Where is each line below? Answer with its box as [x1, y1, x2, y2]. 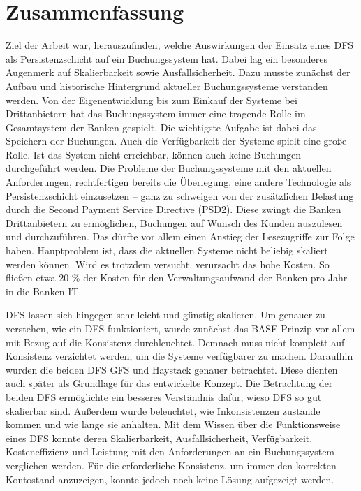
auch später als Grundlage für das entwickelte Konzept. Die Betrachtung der [6, 376, 333, 390]
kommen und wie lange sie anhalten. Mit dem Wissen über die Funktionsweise [6, 417, 341, 432]
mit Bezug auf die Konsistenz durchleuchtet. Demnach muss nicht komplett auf [6, 335, 345, 349]
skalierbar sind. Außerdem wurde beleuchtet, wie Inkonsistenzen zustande [6, 403, 321, 418]
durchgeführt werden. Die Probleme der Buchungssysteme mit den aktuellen [6, 161, 332, 175]
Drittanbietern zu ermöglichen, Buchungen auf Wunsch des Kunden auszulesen [6, 215, 343, 230]
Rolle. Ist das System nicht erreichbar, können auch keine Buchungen [6, 147, 302, 161]
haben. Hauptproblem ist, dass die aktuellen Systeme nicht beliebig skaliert [6, 243, 328, 258]
